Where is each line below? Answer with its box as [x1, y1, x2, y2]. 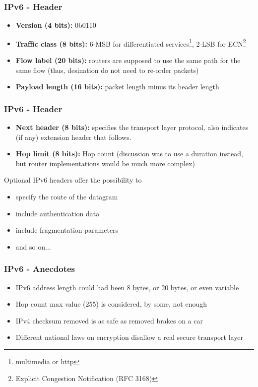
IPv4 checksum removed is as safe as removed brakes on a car [15, 315, 203, 325]
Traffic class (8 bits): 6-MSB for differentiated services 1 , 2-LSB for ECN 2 [15, 37, 246, 49]
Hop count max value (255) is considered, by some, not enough [15, 299, 207, 309]
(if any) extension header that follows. [15, 131, 131, 142]
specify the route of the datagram [15, 192, 118, 202]
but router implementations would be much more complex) [15, 158, 195, 168]
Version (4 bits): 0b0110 [15, 20, 96, 30]
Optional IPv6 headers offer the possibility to [4, 175, 142, 185]
